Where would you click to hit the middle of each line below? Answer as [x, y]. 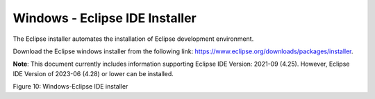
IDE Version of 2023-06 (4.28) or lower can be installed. [93, 73]
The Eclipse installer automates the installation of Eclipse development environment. [133, 39]
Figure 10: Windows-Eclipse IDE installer [70, 87]
